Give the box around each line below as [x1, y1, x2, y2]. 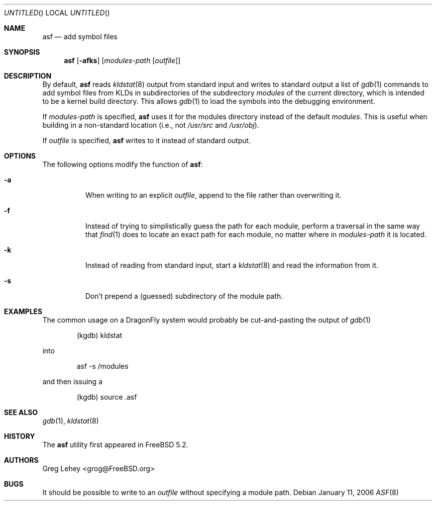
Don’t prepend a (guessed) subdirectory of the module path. [85, 292, 283, 300]
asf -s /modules [77, 362, 128, 370]
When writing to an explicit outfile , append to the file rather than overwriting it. [85, 191, 341, 199]
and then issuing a [42, 377, 103, 386]
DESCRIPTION [4, 72, 52, 80]
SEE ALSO [4, 408, 38, 417]
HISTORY [4, 432, 35, 440]
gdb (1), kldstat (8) [42, 417, 99, 425]
